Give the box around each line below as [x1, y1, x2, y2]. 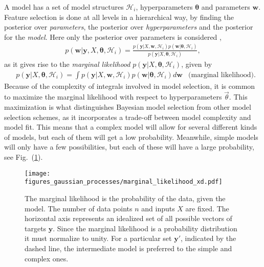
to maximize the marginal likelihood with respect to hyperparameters [4, 91, 222, 102]
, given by [181, 59, 212, 69]
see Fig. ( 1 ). [4, 152, 43, 162]
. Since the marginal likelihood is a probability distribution [53, 223, 237, 233]
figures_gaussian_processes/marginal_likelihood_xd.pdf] [25, 178, 223, 186]
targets [25, 223, 47, 233]
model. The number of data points [25, 203, 133, 213]
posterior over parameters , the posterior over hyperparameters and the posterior [4, 21, 253, 32]
